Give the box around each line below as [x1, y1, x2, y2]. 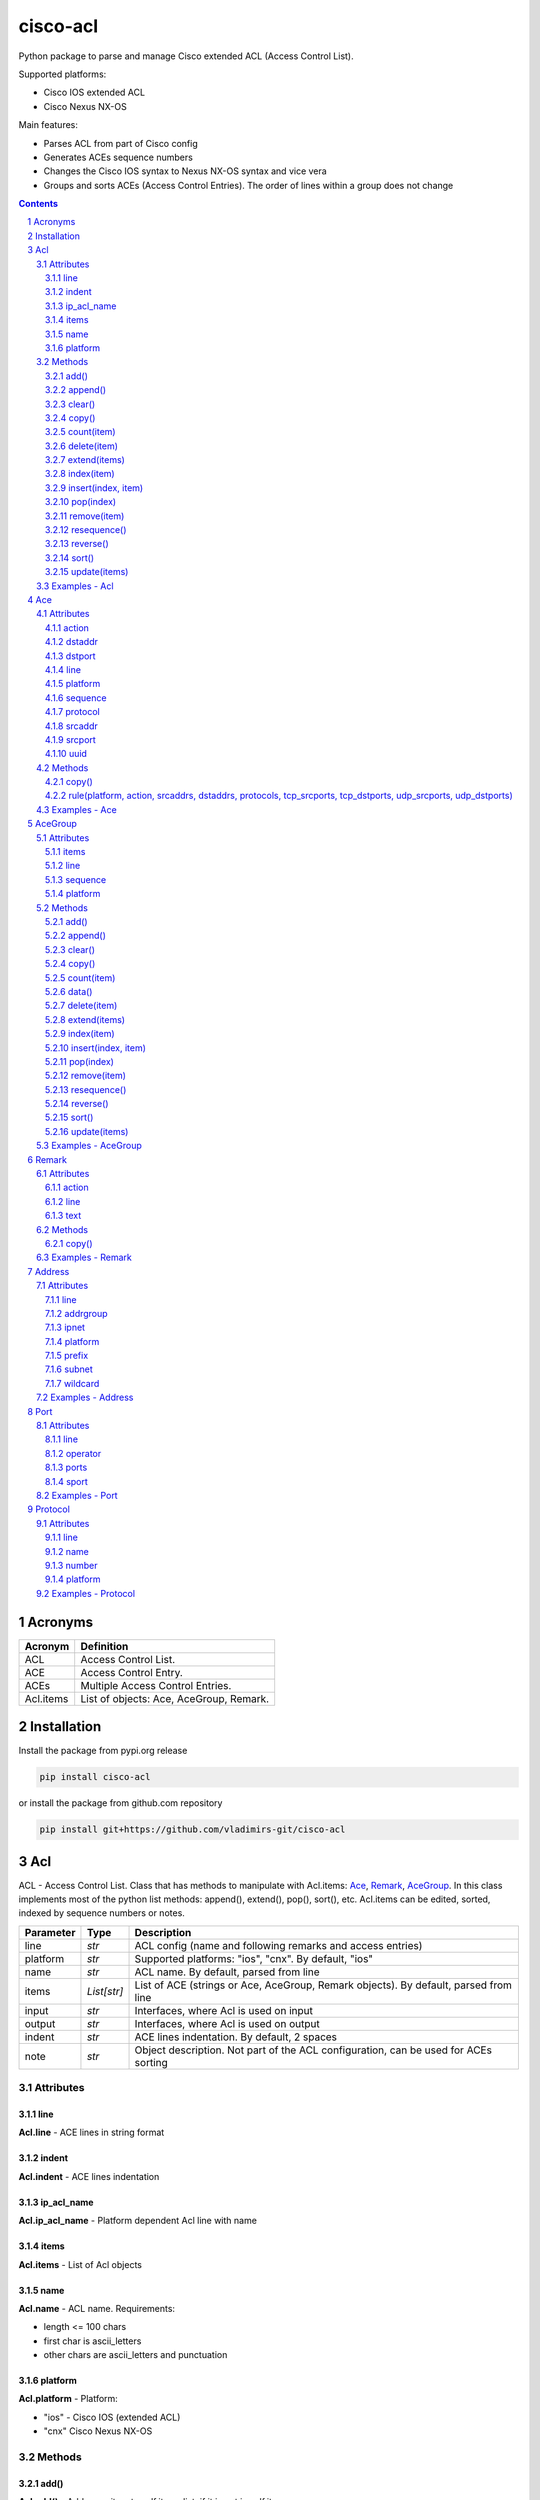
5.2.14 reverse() [45, 1098, 109, 1110]
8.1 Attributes [36, 1420, 90, 1432]
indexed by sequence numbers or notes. [18, 1907, 185, 1919]
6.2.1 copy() [45, 1237, 94, 1249]
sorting [134, 2055, 169, 2069]
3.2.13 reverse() [45, 538, 109, 550]
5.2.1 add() [45, 915, 89, 927]
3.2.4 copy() [45, 411, 96, 424]
